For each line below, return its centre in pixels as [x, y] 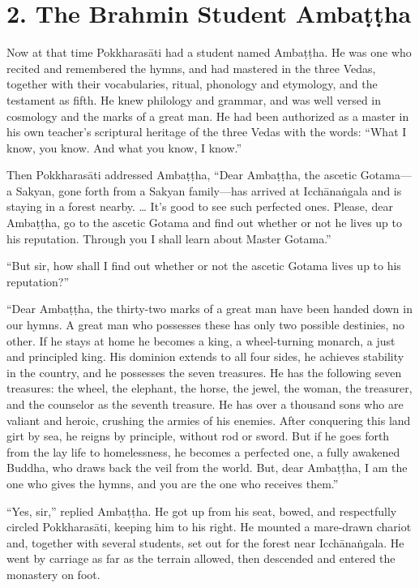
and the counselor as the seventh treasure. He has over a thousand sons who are [205, 404]
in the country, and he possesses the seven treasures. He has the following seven [204, 372]
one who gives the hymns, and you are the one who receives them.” [173, 483]
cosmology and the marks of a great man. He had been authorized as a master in [208, 116]
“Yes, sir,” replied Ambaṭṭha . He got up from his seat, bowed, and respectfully [202, 511]
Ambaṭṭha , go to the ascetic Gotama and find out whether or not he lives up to [204, 223]
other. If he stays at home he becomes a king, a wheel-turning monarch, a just [201, 340]
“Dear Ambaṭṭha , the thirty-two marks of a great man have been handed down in [209, 309]
